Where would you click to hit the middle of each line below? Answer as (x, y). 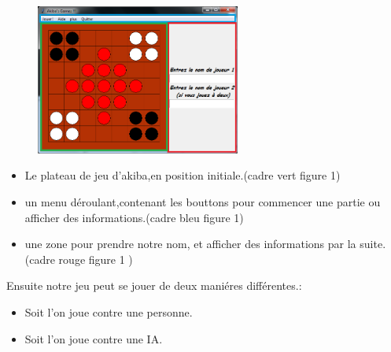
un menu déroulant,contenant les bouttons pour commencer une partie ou (203, 202)
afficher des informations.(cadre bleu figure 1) (134, 217)
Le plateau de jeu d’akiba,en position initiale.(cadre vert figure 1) (183, 175)
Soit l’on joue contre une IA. (94, 338)
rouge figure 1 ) (96, 259)
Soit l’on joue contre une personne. (109, 312)
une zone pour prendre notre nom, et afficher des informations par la (190, 244)
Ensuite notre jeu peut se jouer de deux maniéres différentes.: (154, 285)
